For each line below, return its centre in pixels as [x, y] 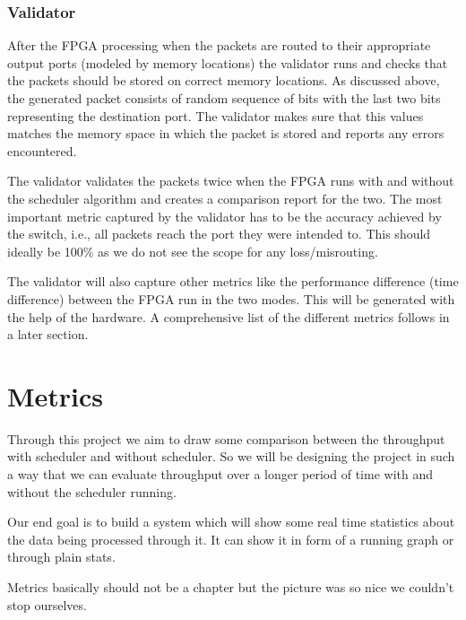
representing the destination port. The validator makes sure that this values [216, 115]
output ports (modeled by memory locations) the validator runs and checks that [228, 62]
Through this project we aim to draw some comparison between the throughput [226, 438]
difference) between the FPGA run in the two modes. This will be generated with [231, 298]
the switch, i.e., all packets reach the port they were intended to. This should [219, 234]
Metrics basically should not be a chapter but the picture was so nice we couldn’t [231, 587]
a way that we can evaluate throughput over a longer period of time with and [220, 474]
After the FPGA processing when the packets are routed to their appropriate [219, 45]
